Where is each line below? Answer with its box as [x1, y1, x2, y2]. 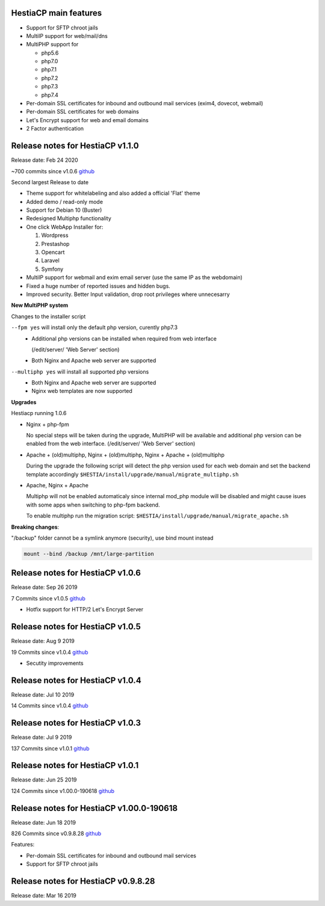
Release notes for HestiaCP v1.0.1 [11, 760, 139, 771]
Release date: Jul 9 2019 [11, 734, 72, 741]
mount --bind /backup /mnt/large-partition [23, 550, 155, 557]
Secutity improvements [26, 659, 84, 667]
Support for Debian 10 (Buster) [26, 206, 102, 214]
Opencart [41, 248, 65, 256]
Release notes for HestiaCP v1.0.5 [11, 621, 141, 632]
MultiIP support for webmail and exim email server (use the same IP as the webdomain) [26, 274, 243, 281]
